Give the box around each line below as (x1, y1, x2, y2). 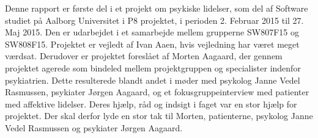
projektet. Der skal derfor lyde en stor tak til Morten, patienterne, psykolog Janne (5, 109, 313, 122)
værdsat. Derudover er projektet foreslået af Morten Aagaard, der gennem (5, 49, 283, 62)
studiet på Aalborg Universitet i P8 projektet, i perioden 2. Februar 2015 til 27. (5, 13, 304, 26)
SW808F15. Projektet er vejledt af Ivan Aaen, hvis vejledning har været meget (5, 37, 300, 50)
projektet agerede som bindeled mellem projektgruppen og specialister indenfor (5, 61, 301, 74)
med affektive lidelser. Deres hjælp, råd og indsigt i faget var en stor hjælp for (5, 97, 297, 110)
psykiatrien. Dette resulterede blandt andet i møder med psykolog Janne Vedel (5, 73, 300, 86)
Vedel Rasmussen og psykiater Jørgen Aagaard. (5, 121, 183, 134)
